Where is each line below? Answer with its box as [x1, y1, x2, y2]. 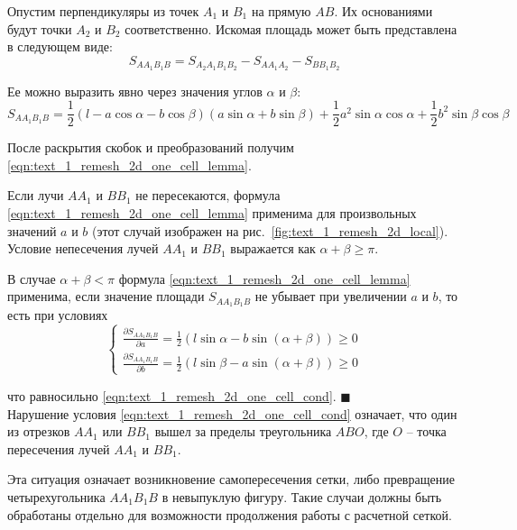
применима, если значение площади [7, 287, 205, 306]
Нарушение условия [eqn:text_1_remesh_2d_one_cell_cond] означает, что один [7, 404, 457, 423]
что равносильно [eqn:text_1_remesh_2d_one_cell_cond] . [7, 386, 337, 405]
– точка [406, 422, 447, 441]
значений [7, 221, 57, 240]
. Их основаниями [334, 2, 433, 20]
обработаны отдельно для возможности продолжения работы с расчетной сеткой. [7, 505, 452, 524]
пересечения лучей [7, 439, 110, 458]
